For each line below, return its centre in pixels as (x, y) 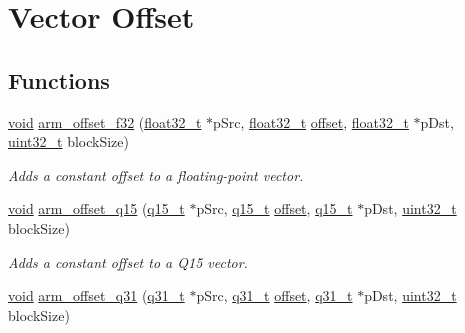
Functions (59, 79)
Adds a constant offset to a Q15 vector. (128, 261)
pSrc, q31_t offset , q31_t (274, 295)
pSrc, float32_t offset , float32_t (311, 121)
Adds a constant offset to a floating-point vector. (156, 174)
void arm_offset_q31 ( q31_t (96, 295)
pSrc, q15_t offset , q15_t (274, 208)
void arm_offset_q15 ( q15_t (96, 208)
